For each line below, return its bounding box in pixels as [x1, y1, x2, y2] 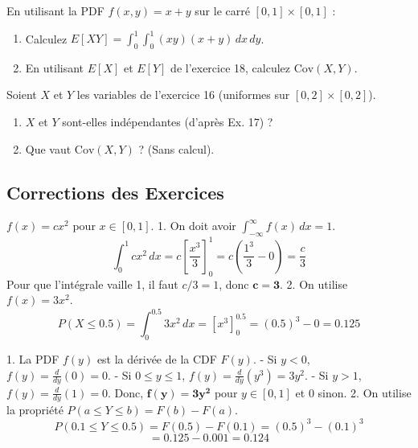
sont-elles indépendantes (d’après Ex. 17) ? [62, 113, 273, 130]
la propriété [6, 401, 64, 418]
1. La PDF [6, 351, 59, 368]
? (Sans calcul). [138, 140, 215, 157]
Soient [6, 86, 37, 103]
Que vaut [25, 140, 72, 157]
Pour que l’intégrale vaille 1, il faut [6, 275, 178, 292]
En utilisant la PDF [6, 2, 104, 18]
